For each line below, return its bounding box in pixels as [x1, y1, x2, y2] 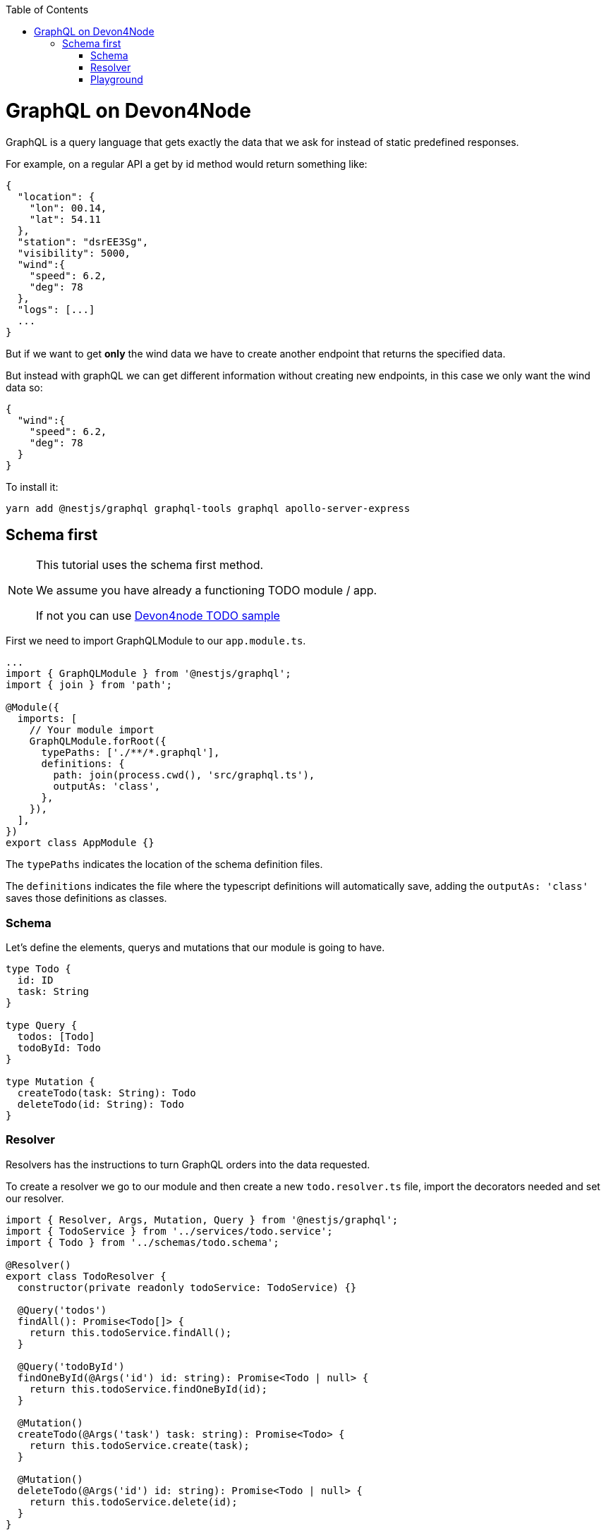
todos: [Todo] [17, 1031, 95, 1043]
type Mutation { [6, 1076, 95, 1088]
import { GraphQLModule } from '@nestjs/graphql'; [6, 668, 291, 680]
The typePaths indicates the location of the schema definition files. [6, 858, 323, 871]
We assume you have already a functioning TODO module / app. [36, 583, 377, 598]
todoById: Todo [17, 1042, 101, 1054]
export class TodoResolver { [6, 1270, 166, 1282]
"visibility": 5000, [17, 247, 131, 259]
